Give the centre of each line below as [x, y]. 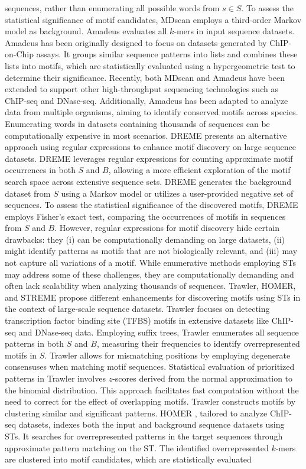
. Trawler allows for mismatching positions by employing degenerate [167, 355]
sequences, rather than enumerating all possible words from [112, 8]
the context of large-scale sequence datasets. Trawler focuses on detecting [137, 309]
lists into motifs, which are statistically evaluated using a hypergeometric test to [150, 65]
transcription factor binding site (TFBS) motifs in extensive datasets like [137, 320]
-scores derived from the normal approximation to [203, 378]
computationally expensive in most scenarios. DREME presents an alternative [146, 135]
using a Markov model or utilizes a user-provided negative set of [177, 193]
